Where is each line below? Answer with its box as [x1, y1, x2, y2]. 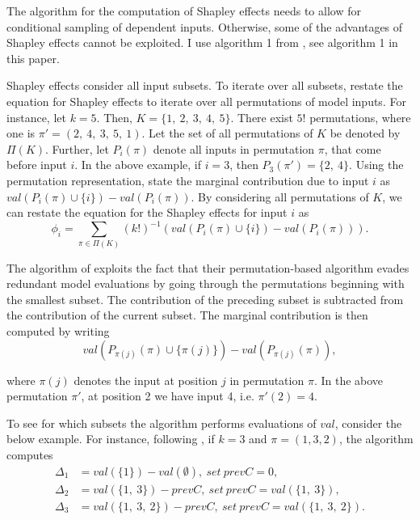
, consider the [334, 414, 402, 431]
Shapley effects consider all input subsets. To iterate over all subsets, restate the [6, 77, 403, 94]
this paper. [6, 49, 60, 66]
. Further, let [45, 140, 109, 157]
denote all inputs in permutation [153, 140, 315, 157]
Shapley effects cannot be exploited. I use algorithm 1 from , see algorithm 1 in [6, 34, 398, 51]
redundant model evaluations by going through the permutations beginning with [6, 275, 405, 292]
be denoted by [330, 125, 401, 142]
